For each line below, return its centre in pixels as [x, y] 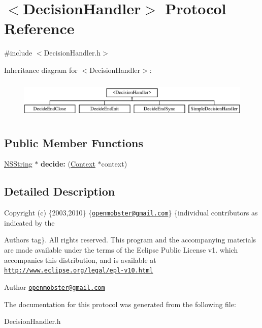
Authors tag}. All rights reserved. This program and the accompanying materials [130, 240]
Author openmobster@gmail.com [55, 286]
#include [18, 53]
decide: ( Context [68, 164]
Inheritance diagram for [41, 70]
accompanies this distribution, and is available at [80, 259]
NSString [18, 164]
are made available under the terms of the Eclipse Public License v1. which [121, 250]
